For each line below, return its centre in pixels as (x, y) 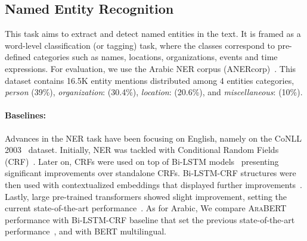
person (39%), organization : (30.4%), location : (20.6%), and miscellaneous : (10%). (154, 92)
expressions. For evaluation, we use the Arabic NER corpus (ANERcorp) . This (151, 68)
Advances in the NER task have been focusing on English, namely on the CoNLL (153, 138)
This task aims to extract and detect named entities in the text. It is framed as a (153, 34)
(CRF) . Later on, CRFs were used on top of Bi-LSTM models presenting (142, 161)
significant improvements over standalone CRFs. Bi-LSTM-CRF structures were (151, 173)
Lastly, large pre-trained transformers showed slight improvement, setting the (146, 196)
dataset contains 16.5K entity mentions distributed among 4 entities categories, (150, 80)
